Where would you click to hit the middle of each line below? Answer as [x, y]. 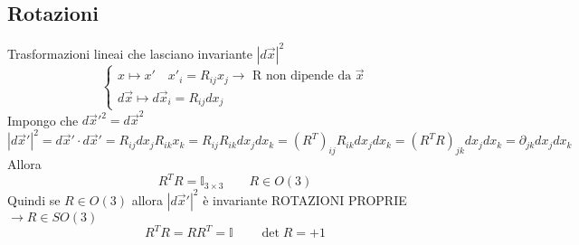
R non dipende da [302, 76]
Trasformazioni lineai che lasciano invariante [130, 53]
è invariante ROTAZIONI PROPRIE [305, 199]
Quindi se [34, 199]
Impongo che [43, 120]
